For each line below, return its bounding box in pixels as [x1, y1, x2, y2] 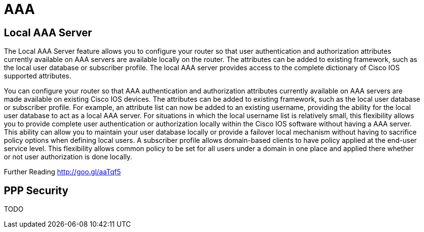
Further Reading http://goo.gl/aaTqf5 [4, 168, 121, 176]
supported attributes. [4, 72, 71, 80]
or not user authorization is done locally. [4, 153, 133, 161]
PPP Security [4, 184, 68, 197]
